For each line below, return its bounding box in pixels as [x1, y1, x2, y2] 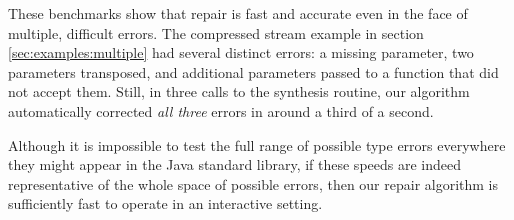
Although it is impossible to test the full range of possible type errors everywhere [8, 134, 506, 155]
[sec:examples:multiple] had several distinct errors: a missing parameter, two [8, 42, 474, 63]
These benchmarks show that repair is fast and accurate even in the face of [8, 3, 468, 23]
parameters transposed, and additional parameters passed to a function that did [8, 61, 499, 82]
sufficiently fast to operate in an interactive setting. [8, 193, 323, 214]
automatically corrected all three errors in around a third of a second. [8, 100, 434, 121]
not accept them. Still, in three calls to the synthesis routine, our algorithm [8, 81, 470, 102]
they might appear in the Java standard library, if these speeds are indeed [8, 154, 461, 175]
